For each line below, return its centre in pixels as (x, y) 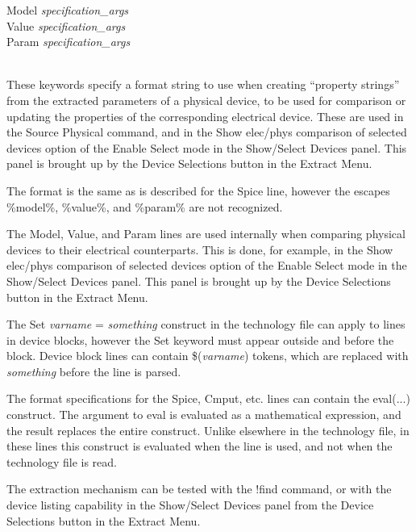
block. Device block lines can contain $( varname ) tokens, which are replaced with (208, 356)
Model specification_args (68, 10)
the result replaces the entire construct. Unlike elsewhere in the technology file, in (208, 430)
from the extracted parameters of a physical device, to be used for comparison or (206, 100)
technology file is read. (62, 461)
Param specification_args (69, 42)
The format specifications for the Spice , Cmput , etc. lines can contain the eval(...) (208, 398)
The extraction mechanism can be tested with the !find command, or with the (199, 489)
